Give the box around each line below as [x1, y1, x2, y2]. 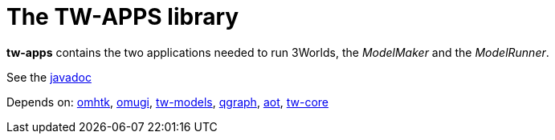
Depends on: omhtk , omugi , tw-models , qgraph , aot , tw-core [6, 94, 329, 109]
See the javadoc [6, 70, 92, 84]
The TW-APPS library [6, 3, 239, 30]
